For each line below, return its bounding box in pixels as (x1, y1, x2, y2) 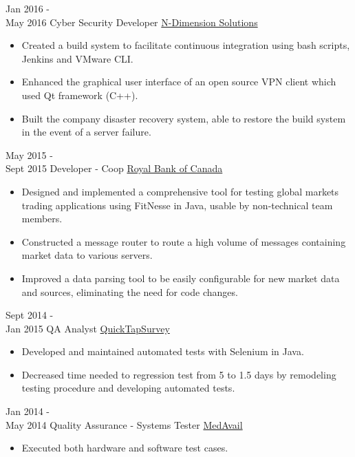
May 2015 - (6, 147, 53, 162)
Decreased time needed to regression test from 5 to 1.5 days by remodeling (21, 367, 336, 381)
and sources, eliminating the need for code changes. (21, 284, 238, 299)
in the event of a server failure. (21, 125, 151, 139)
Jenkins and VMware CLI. (21, 51, 133, 65)
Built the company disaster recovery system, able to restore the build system (21, 111, 346, 125)
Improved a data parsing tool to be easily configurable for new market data (21, 270, 340, 285)
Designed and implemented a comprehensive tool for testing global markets (21, 184, 339, 198)
